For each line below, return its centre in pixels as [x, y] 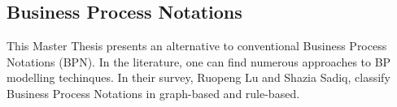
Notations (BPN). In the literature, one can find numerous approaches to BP [199, 61]
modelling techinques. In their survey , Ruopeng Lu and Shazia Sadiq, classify [198, 77]
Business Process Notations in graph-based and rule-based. [153, 93]
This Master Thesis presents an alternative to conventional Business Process [197, 46]
